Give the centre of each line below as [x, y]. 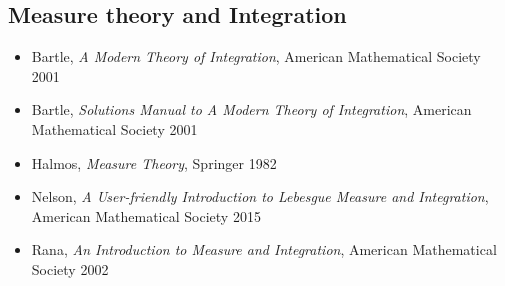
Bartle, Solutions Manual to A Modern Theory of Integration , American [251, 109]
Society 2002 [70, 268]
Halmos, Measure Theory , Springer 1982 [154, 162]
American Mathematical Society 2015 [146, 215]
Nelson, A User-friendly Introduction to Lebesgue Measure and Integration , [260, 196]
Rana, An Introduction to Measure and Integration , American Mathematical [264, 249]
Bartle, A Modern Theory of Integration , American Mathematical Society [256, 56]
